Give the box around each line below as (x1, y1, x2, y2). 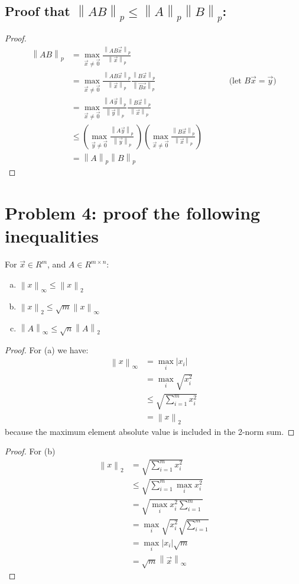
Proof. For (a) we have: (5, 343, 89, 356)
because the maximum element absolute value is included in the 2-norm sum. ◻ (5, 425, 295, 437)
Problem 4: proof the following (5, 201, 261, 225)
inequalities (5, 224, 99, 248)
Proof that (5, 2, 70, 20)
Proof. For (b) (5, 445, 56, 457)
